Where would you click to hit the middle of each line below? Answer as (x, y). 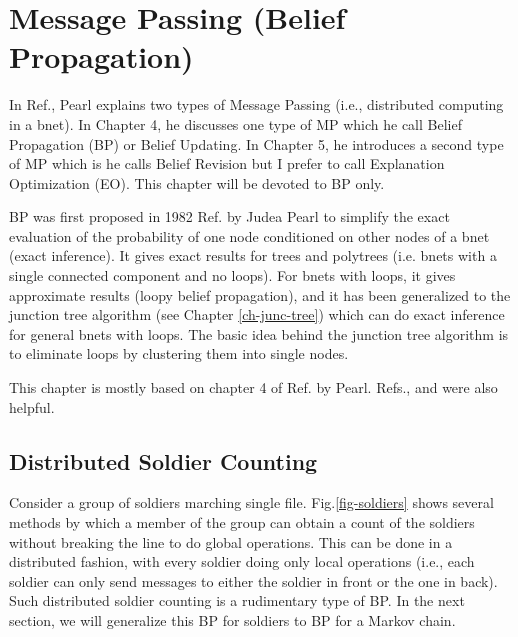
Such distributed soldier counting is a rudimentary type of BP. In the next (237, 600)
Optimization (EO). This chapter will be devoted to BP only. (197, 182)
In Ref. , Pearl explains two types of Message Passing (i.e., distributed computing (256, 104)
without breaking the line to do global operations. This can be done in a (231, 541)
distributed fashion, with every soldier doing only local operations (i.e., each (242, 561)
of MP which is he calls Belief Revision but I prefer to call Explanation (227, 163)
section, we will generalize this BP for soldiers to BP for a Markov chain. (232, 619)
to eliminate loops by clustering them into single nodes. (179, 353)
